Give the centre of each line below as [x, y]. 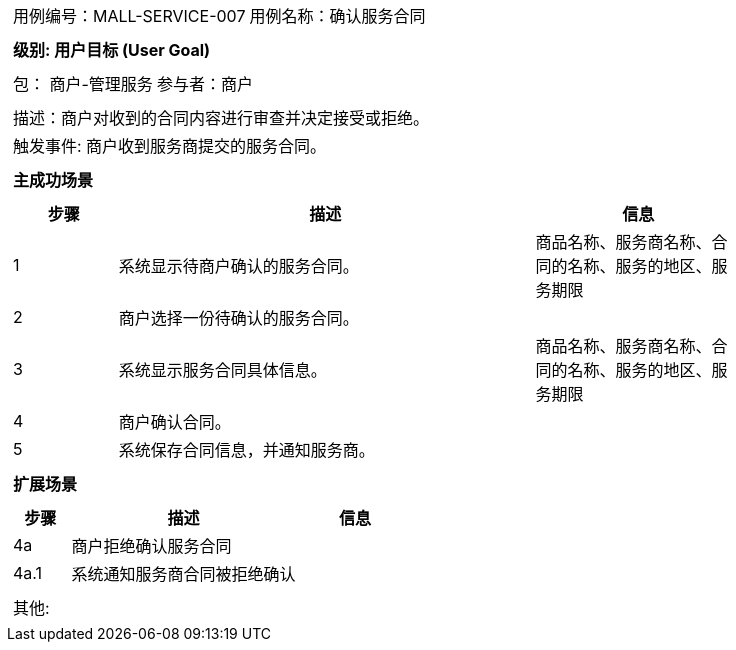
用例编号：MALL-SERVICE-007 [129, 16]
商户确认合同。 [174, 422]
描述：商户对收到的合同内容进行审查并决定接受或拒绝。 [221, 118]
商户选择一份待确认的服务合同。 [238, 318]
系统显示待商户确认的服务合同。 [238, 266]
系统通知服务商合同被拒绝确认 [183, 574]
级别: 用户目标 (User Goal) [112, 50]
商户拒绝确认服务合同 [151, 546]
